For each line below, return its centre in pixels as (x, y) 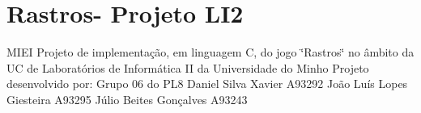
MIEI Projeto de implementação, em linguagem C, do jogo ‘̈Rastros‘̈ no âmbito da (210, 52)
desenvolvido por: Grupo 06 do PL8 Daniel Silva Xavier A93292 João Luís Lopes (207, 84)
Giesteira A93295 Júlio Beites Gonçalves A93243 (127, 99)
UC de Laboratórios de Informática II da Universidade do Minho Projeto (188, 67)
